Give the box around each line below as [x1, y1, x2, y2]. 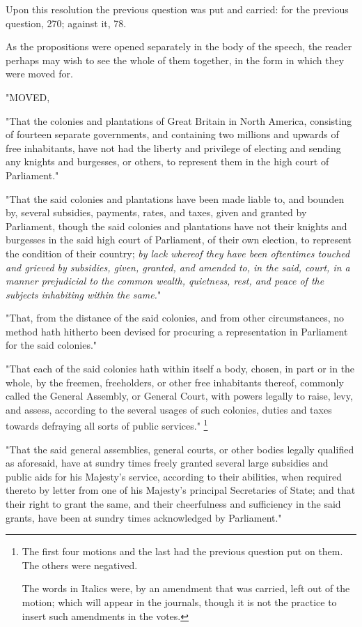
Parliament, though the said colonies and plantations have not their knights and [6, 218, 347, 233]
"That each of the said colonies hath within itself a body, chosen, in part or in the [6, 361, 355, 376]
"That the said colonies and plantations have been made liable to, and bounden [6, 191, 345, 206]
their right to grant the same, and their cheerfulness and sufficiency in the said [6, 497, 341, 511]
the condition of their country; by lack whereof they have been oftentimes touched [6, 245, 350, 260]
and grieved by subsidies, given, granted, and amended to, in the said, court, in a [6, 259, 350, 274]
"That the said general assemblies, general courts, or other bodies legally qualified [6, 441, 354, 456]
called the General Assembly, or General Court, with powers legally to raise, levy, [6, 388, 353, 403]
